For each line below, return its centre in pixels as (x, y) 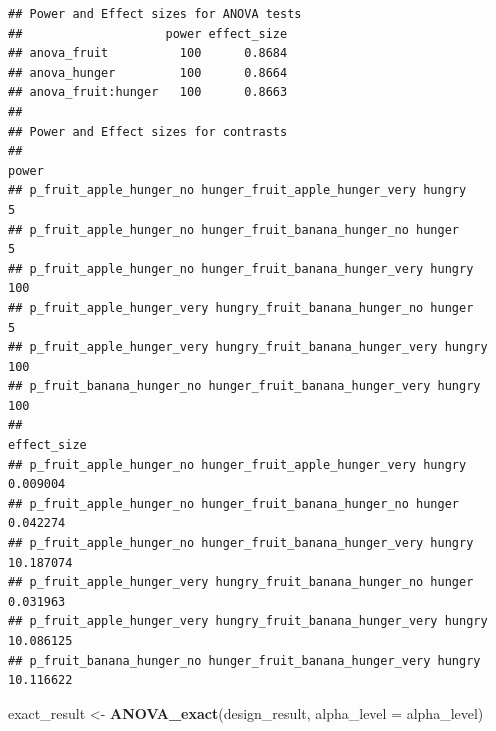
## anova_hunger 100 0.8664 (148, 72)
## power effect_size (148, 33)
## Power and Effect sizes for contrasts (148, 131)
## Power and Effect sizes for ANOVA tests (155, 14)
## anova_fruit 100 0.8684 (148, 53)
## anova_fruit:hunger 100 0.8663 (148, 92)
